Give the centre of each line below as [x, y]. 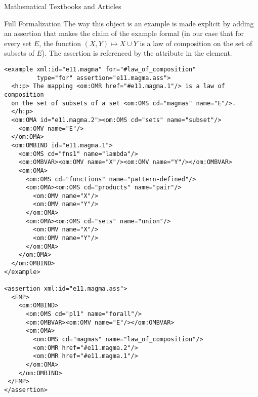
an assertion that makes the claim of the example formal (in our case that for [124, 33]
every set [18, 43]
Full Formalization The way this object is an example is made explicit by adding [129, 23]
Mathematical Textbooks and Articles [63, 6]
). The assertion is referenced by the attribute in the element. [137, 53]
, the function [60, 43]
